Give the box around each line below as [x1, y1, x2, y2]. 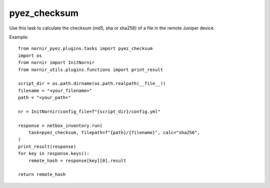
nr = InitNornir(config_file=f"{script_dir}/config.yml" [18, 108, 161, 114]
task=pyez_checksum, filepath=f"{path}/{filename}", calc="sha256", [28, 130, 200, 135]
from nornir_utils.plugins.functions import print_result [18, 66, 163, 72]
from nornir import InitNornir [18, 60, 95, 65]
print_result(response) [18, 143, 76, 149]
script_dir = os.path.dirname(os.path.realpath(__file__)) [18, 80, 166, 86]
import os [18, 52, 42, 58]
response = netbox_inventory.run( [18, 122, 102, 128]
